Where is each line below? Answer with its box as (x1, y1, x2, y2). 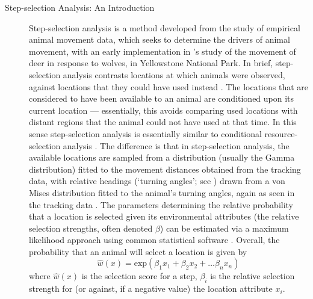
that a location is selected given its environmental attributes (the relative (29, 210, 299, 223)
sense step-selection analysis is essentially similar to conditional (29, 127, 262, 140)
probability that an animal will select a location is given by (29, 245, 247, 257)
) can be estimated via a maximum (160, 221, 289, 234)
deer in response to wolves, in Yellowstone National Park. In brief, (29, 57, 273, 69)
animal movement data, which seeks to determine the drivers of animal (29, 33, 290, 46)
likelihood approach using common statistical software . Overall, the (29, 233, 280, 246)
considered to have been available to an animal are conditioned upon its (29, 92, 294, 105)
